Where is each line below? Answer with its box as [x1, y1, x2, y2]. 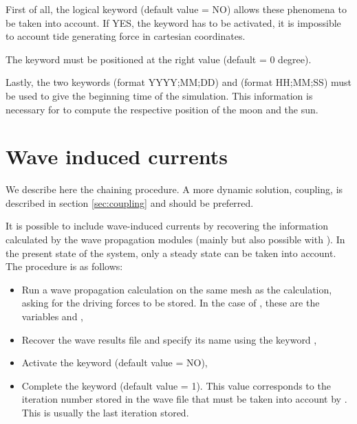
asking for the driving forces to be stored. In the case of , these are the [21, 295, 320, 310]
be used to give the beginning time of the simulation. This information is [6, 88, 313, 102]
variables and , [21, 309, 83, 324]
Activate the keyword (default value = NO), [21, 355, 208, 370]
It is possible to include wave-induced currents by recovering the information [6, 219, 329, 233]
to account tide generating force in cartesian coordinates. [6, 29, 246, 43]
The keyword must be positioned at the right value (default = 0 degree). [6, 52, 312, 66]
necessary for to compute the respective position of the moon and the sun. [6, 102, 318, 116]
